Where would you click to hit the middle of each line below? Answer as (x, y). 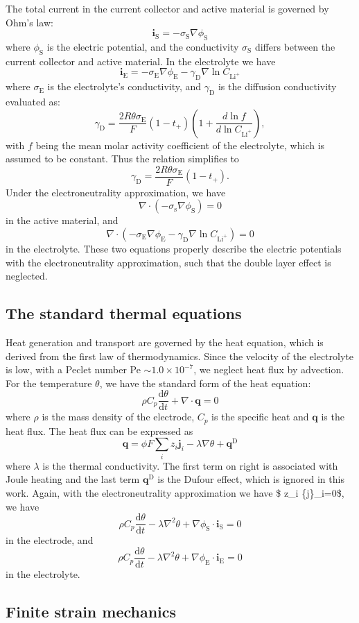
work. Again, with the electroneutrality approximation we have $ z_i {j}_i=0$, (175, 492)
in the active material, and (62, 220)
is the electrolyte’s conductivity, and (124, 86)
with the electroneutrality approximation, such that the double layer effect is (168, 262)
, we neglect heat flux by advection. (269, 369)
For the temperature (49, 383)
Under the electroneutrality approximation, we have (116, 192)
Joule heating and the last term (73, 479)
